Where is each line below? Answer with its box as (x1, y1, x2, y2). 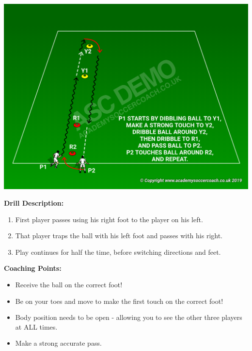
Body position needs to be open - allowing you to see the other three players (15, 312, 242, 322)
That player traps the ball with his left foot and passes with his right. (15, 230, 223, 241)
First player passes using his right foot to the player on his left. (15, 214, 203, 224)
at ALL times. (15, 321, 58, 332)
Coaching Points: (4, 263, 62, 273)
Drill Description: (4, 198, 64, 208)
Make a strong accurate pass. (15, 338, 102, 348)
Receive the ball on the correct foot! (15, 280, 123, 289)
